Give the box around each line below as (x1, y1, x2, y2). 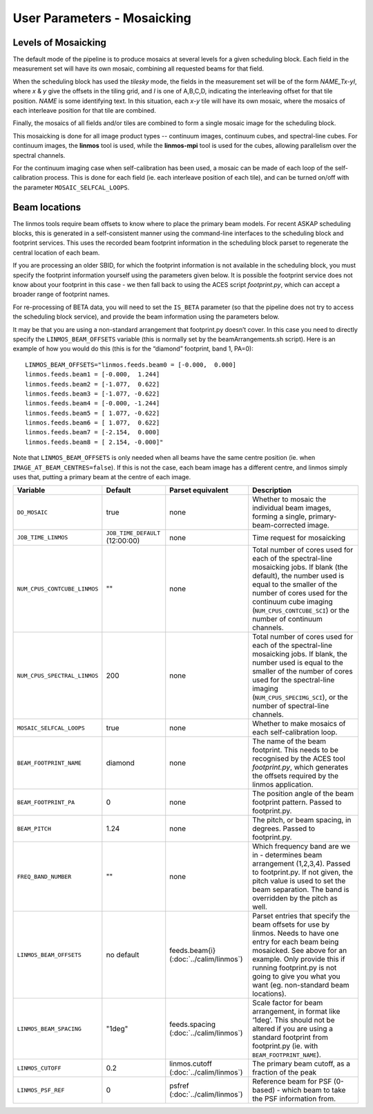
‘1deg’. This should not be (252, 1015, 335, 1025)
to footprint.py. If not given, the (252, 868, 354, 878)
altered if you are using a (252, 1024, 333, 1034)
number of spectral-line (252, 701, 329, 711)
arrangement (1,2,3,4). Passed (252, 859, 351, 869)
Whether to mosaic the (252, 494, 327, 504)
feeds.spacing (169, 1020, 216, 1030)
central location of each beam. (12, 248, 100, 257)
